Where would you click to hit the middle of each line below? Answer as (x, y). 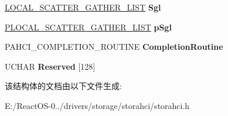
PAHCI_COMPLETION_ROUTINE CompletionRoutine (114, 47)
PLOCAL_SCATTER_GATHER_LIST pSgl (88, 27)
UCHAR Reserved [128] (50, 66)
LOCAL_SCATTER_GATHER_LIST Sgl (83, 7)
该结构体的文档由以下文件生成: (63, 86)
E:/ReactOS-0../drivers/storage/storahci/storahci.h (97, 105)
